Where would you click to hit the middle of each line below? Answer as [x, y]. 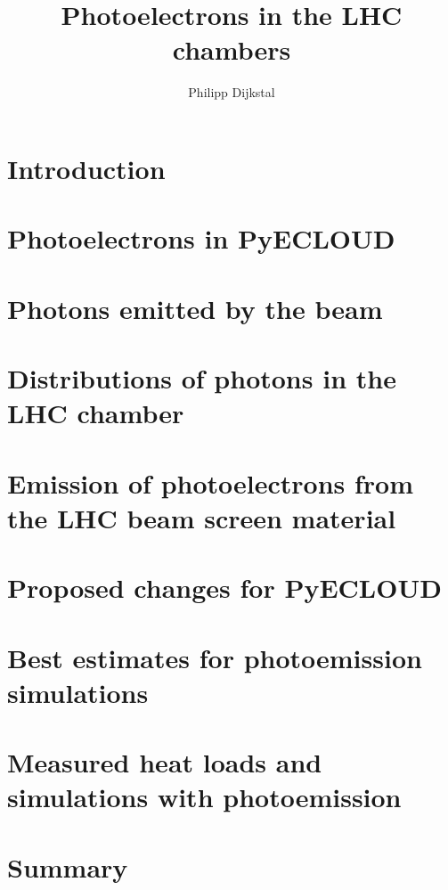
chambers [232, 49]
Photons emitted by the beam [195, 308]
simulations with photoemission [204, 797]
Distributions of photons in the [202, 378]
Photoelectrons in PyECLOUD [201, 238]
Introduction [86, 168]
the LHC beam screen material [202, 517]
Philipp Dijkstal [232, 92]
